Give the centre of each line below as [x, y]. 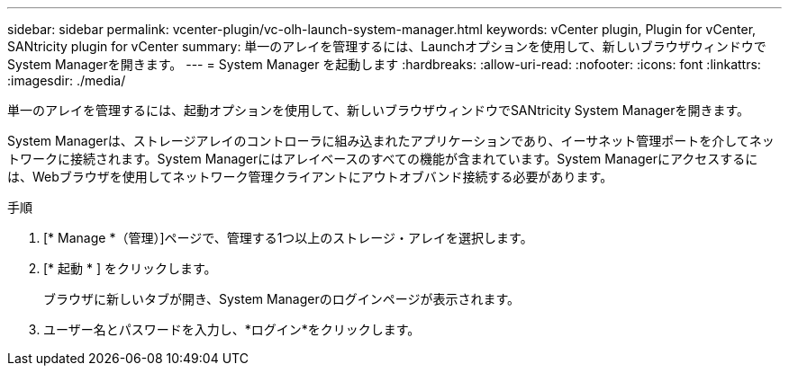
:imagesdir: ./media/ [67, 80]
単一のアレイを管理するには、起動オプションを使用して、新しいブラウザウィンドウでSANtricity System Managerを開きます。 [379, 110]
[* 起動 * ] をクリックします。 [130, 268]
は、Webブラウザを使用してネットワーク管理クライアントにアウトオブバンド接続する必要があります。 [310, 177]
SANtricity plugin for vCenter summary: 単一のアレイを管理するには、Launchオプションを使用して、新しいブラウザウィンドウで [387, 46]
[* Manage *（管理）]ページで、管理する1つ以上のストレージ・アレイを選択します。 [288, 238]
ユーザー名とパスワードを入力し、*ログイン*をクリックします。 [232, 329]
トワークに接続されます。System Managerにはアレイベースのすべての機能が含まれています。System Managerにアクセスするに [383, 159]
